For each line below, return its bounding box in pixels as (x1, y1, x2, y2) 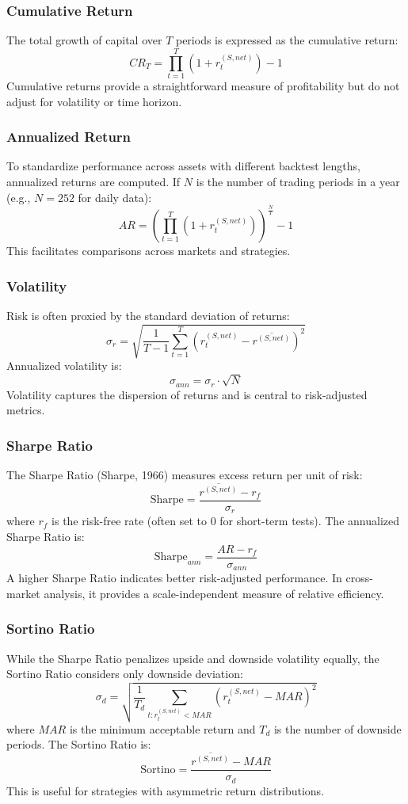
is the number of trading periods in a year (196, 173, 400, 189)
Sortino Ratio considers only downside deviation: (6, 665, 243, 682)
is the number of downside (273, 720, 402, 737)
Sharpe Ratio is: (6, 528, 85, 544)
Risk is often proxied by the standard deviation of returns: (6, 307, 290, 324)
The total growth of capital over (6, 32, 162, 48)
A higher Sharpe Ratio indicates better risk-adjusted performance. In (6, 570, 342, 586)
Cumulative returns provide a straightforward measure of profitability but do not (6, 77, 400, 93)
